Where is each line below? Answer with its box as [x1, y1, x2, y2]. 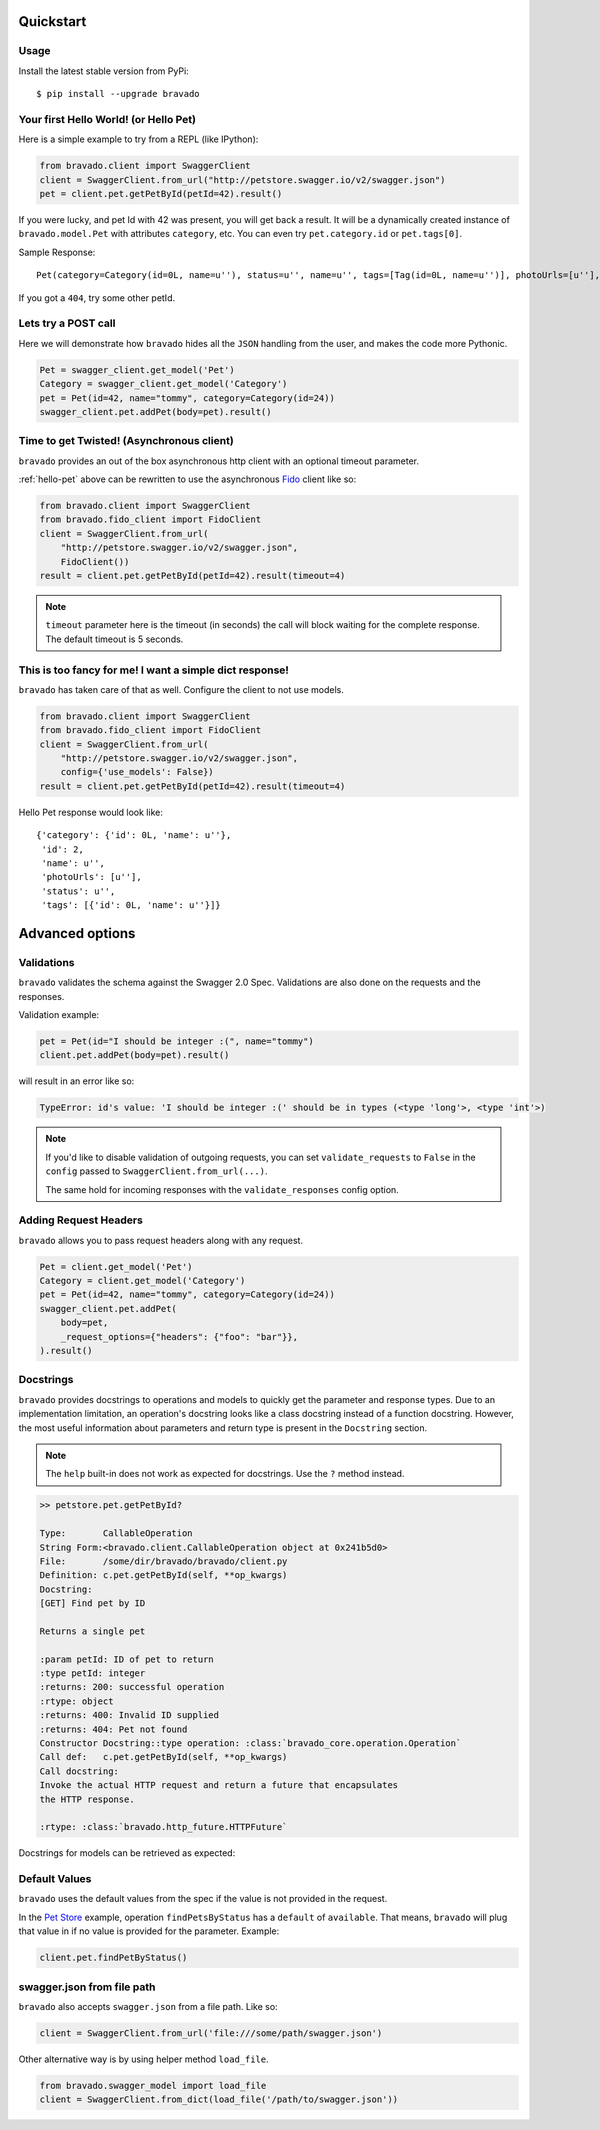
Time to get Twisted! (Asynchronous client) [18, 434, 234, 448]
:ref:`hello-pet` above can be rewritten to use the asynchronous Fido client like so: [18, 473, 357, 485]
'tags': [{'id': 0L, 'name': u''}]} [41, 900, 222, 911]
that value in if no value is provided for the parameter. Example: [18, 1925, 280, 1937]
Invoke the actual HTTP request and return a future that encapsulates [39, 1780, 399, 1791]
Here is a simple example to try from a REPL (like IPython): [18, 133, 259, 145]
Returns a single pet [39, 1625, 146, 1637]
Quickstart [18, 13, 87, 30]
